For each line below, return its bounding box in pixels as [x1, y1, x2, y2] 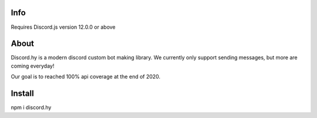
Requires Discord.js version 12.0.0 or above [11, 23, 116, 31]
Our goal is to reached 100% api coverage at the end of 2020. [11, 73, 161, 80]
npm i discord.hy [11, 104, 52, 111]
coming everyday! [11, 62, 55, 69]
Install [11, 89, 35, 99]
